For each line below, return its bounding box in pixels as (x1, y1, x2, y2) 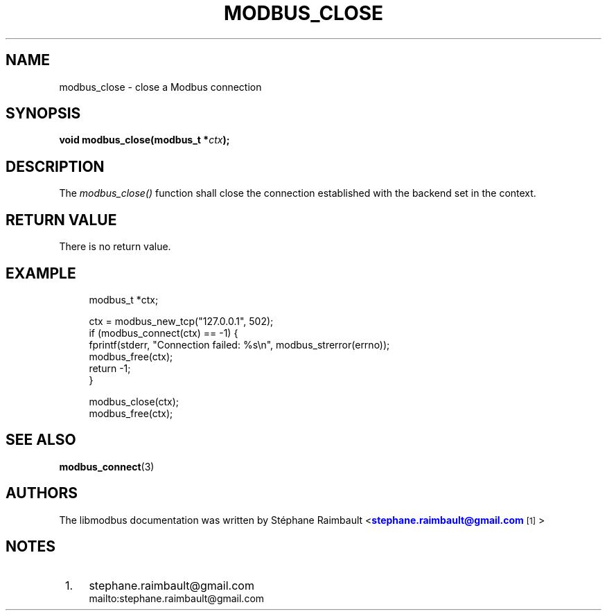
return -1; (89, 362, 131, 374)
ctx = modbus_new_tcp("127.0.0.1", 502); (89, 315, 274, 327)
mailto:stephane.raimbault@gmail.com (89, 592, 265, 604)
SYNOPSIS (6, 105, 81, 123)
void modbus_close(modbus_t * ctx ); (59, 134, 230, 146)
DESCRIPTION (6, 157, 105, 175)
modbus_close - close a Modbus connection (59, 80, 262, 93)
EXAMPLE (6, 264, 76, 282)
